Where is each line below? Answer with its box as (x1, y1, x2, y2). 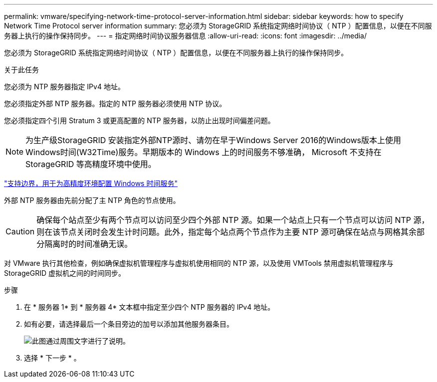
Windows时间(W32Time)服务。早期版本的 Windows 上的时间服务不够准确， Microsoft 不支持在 (25, 147, 382, 157)
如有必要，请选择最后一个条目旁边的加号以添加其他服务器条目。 (24, 320, 233, 328)
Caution (5, 226, 35, 236)
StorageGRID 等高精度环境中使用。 (25, 159, 156, 169)
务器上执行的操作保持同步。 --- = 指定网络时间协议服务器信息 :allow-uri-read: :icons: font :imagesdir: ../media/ (4, 31, 367, 40)
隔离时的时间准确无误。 (44, 239, 133, 249)
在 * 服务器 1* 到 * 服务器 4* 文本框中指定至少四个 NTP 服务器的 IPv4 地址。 (24, 303, 275, 311)
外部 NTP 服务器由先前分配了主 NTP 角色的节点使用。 (4, 196, 180, 204)
